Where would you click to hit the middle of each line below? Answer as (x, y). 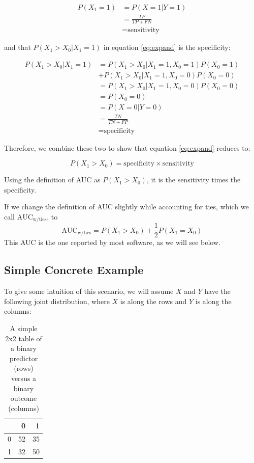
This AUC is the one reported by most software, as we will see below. (112, 242)
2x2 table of (24, 338)
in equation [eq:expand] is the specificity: (167, 47)
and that (18, 47)
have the (217, 291)
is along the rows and (153, 301)
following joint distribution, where (57, 301)
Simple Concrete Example (74, 270)
